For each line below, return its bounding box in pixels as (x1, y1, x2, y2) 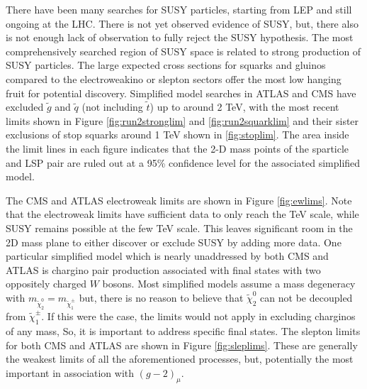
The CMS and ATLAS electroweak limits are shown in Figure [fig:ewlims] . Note (6, 192, 352, 207)
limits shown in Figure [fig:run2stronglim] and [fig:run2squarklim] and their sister (6, 113, 359, 128)
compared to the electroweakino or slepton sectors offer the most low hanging (6, 71, 341, 86)
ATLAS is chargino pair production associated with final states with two (6, 262, 321, 277)
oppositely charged (6, 276, 87, 291)
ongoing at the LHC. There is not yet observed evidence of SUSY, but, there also (6, 16, 358, 31)
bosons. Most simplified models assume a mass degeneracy (102, 276, 356, 291)
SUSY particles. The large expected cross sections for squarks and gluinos (6, 57, 326, 72)
